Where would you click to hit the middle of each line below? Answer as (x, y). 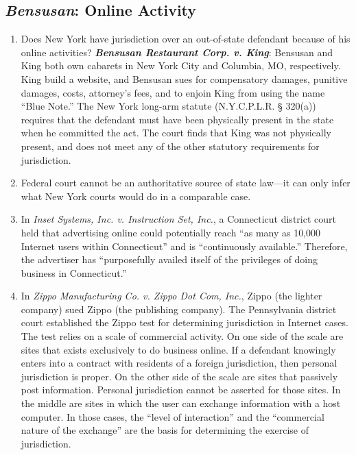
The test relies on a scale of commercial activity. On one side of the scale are (182, 336)
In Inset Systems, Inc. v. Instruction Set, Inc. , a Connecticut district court (178, 219)
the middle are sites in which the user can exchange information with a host (181, 403)
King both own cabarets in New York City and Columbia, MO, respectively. (181, 65)
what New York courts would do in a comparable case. (136, 196)
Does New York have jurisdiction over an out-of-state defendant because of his (186, 39)
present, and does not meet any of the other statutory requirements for (170, 146)
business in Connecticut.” (74, 272)
